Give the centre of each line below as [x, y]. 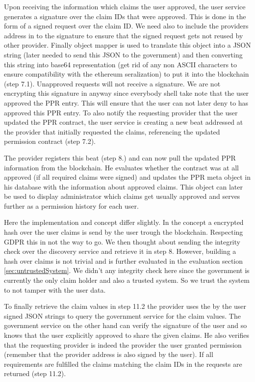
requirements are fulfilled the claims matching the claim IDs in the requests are [123, 364]
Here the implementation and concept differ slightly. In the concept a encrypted [124, 222]
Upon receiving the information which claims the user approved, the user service [125, 6]
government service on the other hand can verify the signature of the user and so [126, 325]
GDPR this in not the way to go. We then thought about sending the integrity [122, 241]
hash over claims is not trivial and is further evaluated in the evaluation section [124, 260]
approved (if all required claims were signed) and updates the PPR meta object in [127, 177]
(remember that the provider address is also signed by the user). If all [109, 354]
